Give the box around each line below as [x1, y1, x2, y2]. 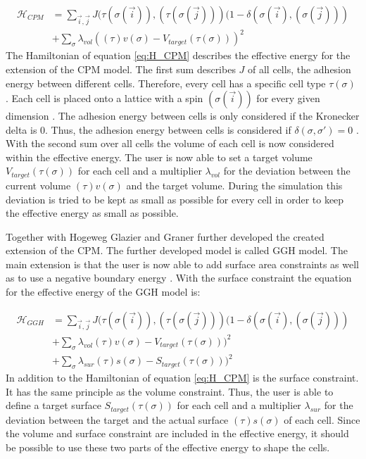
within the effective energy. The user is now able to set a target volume [6, 149, 313, 164]
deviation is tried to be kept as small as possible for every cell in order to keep [6, 191, 344, 206]
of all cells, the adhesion [248, 61, 351, 76]
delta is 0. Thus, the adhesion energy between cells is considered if [6, 122, 291, 137]
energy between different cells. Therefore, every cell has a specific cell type [6, 75, 326, 90]
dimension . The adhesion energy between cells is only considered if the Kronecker [6, 108, 360, 123]
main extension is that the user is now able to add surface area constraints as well [6, 256, 360, 271]
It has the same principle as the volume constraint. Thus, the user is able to [6, 384, 334, 398]
